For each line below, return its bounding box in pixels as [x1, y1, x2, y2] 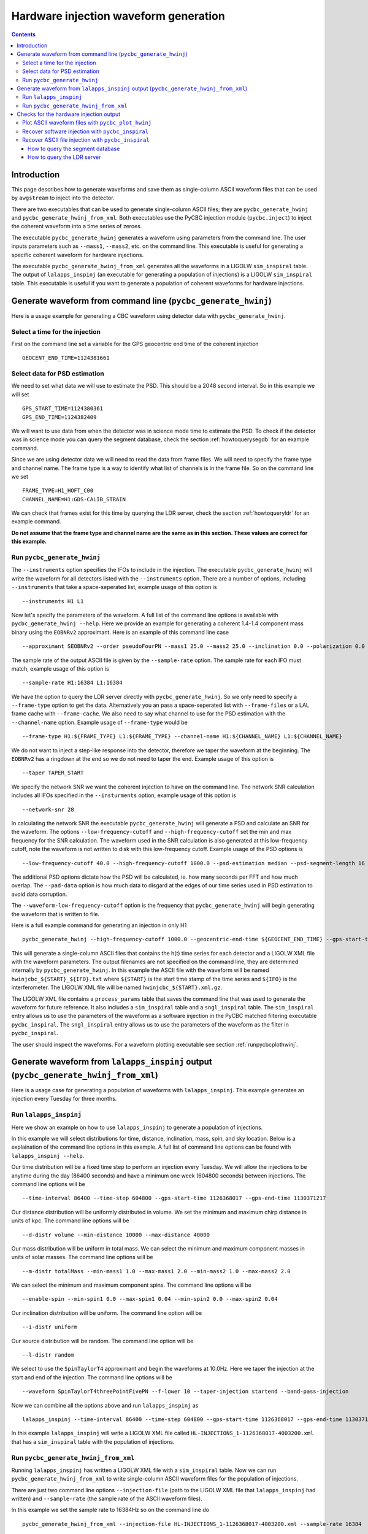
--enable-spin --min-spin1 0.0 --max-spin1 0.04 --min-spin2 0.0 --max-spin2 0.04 [22, 1295, 278, 1303]
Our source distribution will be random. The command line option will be [11, 1337, 194, 1344]
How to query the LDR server [28, 153, 101, 161]
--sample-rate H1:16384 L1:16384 [22, 679, 123, 687]
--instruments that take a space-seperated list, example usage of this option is [11, 584, 217, 591]
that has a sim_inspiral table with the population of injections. [11, 1438, 175, 1445]
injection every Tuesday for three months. [11, 1095, 117, 1103]
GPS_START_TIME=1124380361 [22, 405, 104, 412]
